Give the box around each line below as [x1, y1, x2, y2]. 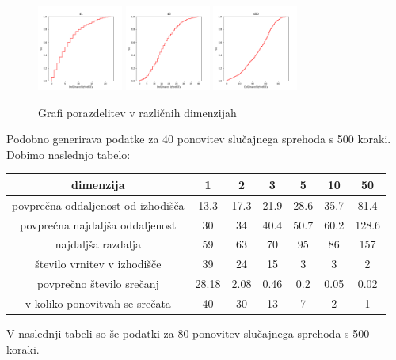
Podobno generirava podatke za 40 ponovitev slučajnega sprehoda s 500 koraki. [6, 131, 391, 147]
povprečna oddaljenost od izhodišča [12, 196, 185, 213]
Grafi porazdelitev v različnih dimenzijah [38, 104, 237, 120]
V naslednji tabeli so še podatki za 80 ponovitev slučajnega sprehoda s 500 [6, 325, 370, 342]
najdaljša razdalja [55, 236, 141, 252]
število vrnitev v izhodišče [35, 256, 162, 272]
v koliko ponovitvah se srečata [25, 294, 171, 311]
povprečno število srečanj [36, 275, 159, 292]
